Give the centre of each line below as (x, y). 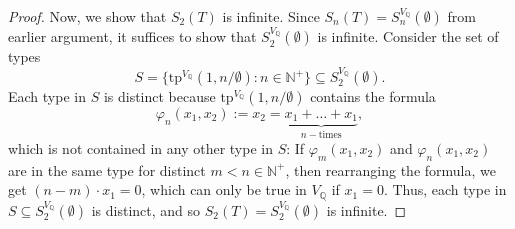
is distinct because (159, 96)
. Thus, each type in (445, 189)
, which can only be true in (224, 189)
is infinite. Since (271, 16)
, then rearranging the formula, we (390, 169)
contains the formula (373, 96)
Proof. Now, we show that (87, 16)
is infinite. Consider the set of (408, 36)
